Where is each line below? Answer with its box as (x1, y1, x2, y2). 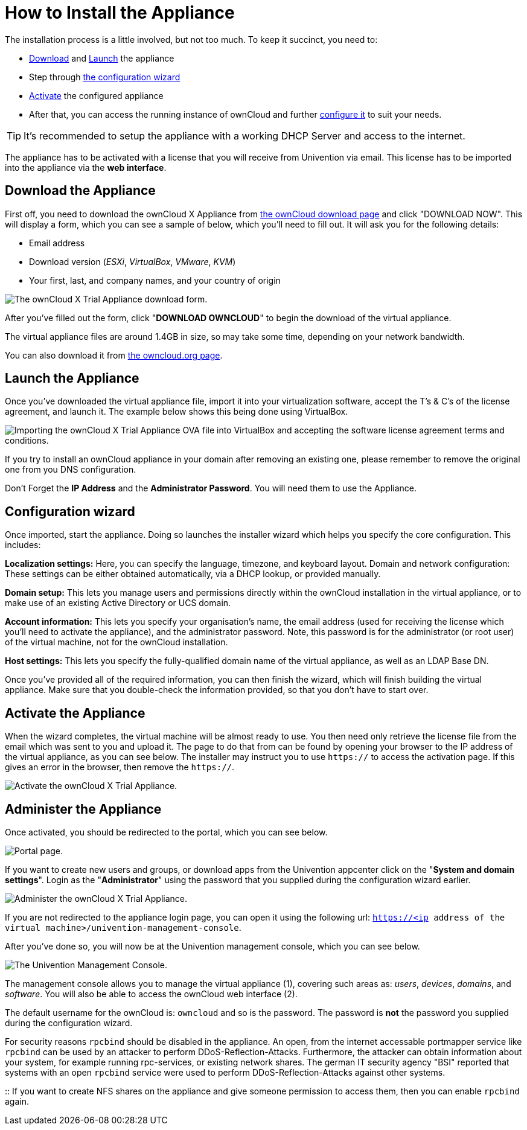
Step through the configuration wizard (29, 71, 180, 82)
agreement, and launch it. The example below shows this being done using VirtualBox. (5, 406, 348, 417)
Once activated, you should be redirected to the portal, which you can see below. (5, 826, 328, 837)
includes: (5, 540, 41, 551)
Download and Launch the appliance (29, 53, 174, 63)
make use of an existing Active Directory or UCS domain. (5, 598, 231, 608)
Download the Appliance (5, 183, 156, 199)
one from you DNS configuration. (5, 464, 136, 475)
